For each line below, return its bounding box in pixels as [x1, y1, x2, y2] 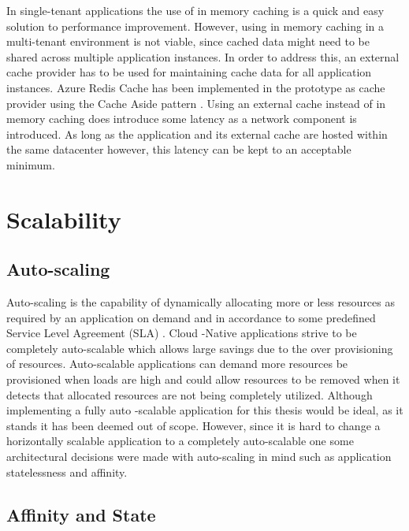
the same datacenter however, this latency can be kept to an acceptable [6, 141, 351, 158]
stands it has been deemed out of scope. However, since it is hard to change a [6, 417, 381, 433]
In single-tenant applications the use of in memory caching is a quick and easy [6, 2, 385, 18]
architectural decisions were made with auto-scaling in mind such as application [6, 448, 392, 465]
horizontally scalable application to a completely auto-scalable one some [6, 433, 354, 449]
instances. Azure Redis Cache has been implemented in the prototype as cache [6, 79, 385, 95]
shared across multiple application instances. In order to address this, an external [6, 48, 400, 65]
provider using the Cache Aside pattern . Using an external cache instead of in [6, 95, 386, 111]
